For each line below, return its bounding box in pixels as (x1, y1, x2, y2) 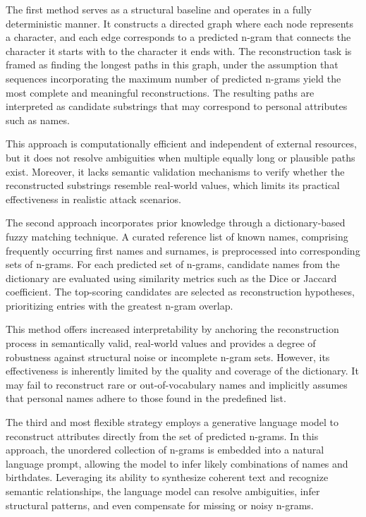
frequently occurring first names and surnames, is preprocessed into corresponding (6, 243, 360, 257)
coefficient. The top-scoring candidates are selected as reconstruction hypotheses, (6, 284, 355, 299)
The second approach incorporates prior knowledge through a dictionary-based (6, 215, 346, 230)
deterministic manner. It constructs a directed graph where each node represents (6, 16, 353, 30)
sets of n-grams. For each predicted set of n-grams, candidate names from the (6, 257, 340, 272)
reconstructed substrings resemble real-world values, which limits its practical (6, 178, 340, 193)
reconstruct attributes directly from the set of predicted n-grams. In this (6, 428, 319, 443)
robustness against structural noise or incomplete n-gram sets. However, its (6, 349, 330, 364)
